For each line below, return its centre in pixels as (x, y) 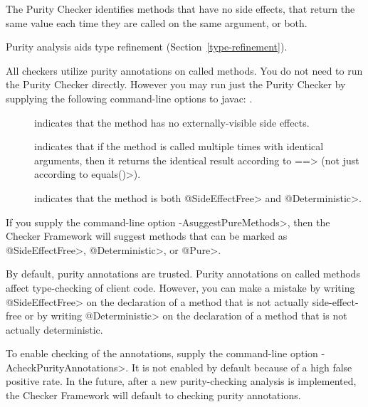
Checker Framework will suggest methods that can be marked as (147, 236)
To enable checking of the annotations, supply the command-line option (162, 353)
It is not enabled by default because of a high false (242, 367)
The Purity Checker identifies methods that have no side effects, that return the (180, 9)
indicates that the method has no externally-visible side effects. (172, 122)
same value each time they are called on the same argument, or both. (157, 22)
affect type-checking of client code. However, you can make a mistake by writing (180, 287)
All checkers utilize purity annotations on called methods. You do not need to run (184, 70)
